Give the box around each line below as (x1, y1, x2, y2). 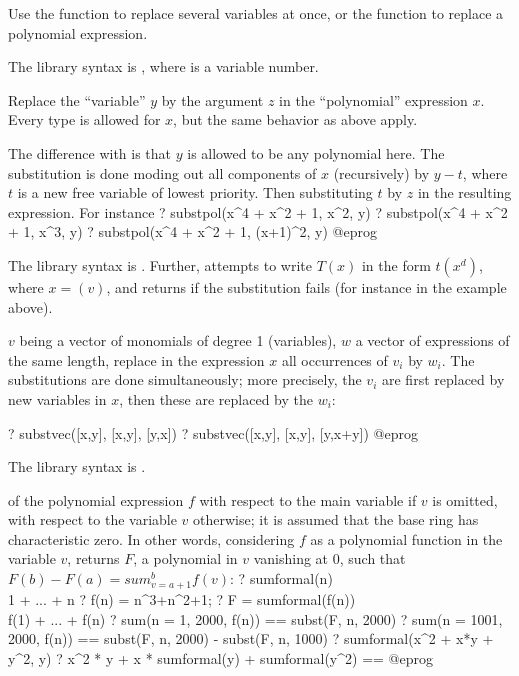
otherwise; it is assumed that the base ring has (193, 509, 479, 530)
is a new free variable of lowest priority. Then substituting (17, 182, 373, 203)
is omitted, (432, 489, 498, 510)
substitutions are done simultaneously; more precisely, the (8, 369, 362, 390)
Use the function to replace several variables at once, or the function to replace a (8, 3, 504, 23)
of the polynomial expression (8, 489, 184, 510)
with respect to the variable (8, 509, 177, 530)
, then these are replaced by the (119, 388, 313, 409)
